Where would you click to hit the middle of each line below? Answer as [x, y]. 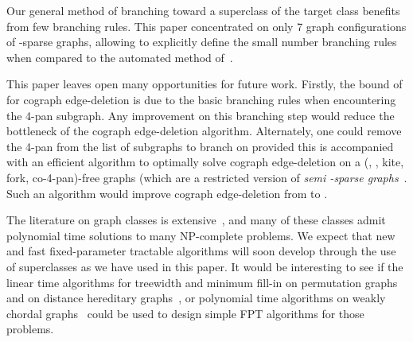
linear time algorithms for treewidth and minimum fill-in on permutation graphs [202, 282]
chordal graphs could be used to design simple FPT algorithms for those [185, 313]
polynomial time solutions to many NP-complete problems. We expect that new [201, 235]
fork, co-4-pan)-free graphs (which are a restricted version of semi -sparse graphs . [207, 177]
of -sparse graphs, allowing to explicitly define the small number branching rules [202, 42]
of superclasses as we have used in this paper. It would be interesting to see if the [205, 266]
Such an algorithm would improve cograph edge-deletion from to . [167, 193]
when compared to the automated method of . [120, 57]
